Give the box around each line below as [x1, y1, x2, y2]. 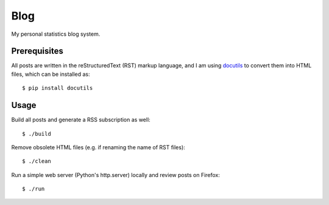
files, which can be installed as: [11, 70, 91, 78]
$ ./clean [22, 158, 51, 165]
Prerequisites [11, 46, 63, 56]
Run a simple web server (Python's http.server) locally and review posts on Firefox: [11, 171, 221, 178]
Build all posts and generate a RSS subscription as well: [11, 116, 150, 124]
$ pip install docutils [22, 85, 93, 92]
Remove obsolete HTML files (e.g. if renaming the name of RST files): [11, 143, 185, 151]
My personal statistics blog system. [11, 30, 101, 38]
